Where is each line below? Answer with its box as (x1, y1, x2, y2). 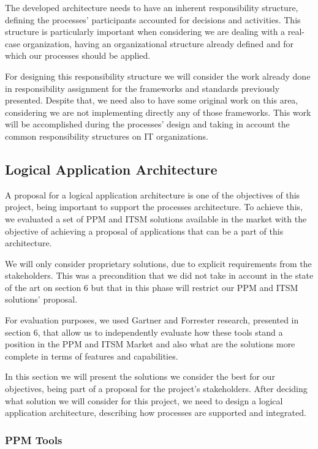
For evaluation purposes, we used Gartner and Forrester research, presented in (5, 314, 299, 326)
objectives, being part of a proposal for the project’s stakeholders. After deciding (5, 382, 308, 395)
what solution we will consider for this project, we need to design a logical (5, 394, 283, 407)
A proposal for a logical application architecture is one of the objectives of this (5, 188, 300, 201)
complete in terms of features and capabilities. (5, 349, 178, 362)
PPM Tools (5, 432, 62, 447)
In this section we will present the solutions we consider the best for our (5, 370, 275, 383)
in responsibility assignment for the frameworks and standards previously (5, 81, 280, 94)
